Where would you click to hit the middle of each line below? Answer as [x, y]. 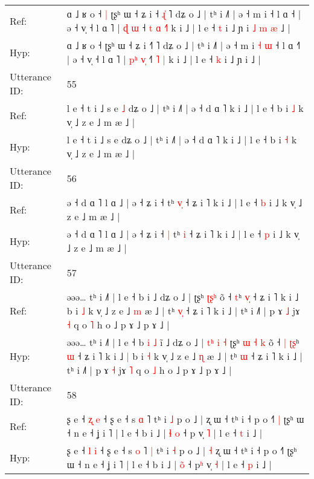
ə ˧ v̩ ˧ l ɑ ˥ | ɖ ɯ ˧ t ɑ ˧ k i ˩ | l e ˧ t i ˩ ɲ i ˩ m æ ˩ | [178, 28]
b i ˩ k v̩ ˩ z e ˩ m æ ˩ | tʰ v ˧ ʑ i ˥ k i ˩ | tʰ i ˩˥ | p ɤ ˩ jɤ [183, 311]
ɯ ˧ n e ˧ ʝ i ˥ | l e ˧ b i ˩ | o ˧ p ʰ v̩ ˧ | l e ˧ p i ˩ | [169, 464]
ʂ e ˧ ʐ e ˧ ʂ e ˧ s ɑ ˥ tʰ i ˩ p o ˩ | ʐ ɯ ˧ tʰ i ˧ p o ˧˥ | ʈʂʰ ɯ [185, 419]
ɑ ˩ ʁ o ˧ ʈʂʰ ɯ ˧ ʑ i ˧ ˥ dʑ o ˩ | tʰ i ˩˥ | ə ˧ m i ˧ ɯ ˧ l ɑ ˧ [184, 45]
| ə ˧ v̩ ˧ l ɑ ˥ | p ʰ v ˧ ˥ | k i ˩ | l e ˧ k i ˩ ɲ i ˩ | [164, 59]
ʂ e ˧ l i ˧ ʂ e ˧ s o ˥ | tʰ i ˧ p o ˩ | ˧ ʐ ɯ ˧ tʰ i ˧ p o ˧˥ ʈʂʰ [182, 450]
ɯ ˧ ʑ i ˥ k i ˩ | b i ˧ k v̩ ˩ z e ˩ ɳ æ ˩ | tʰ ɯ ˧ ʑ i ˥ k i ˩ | [184, 356]
